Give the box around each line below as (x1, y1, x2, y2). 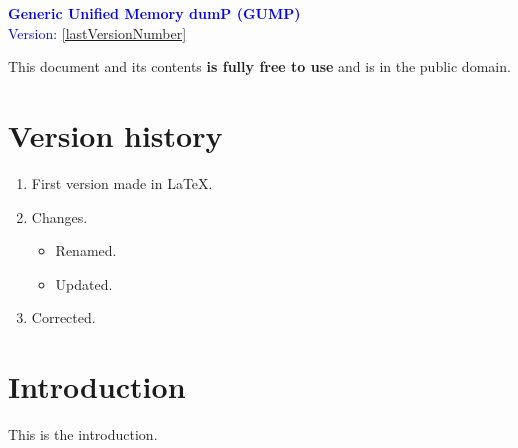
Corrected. (31, 307, 96, 328)
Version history (8, 114, 223, 155)
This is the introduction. (8, 424, 158, 444)
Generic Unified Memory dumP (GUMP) (8, 3, 301, 23)
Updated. (55, 273, 113, 294)
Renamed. (55, 240, 117, 261)
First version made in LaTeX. (31, 172, 213, 193)
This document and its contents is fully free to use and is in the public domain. (8, 56, 511, 77)
